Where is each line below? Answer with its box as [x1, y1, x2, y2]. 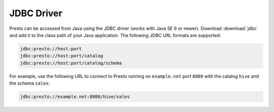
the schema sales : [9, 80, 50, 86]
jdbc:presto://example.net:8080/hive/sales [20, 94, 130, 100]
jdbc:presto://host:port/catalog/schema [20, 60, 122, 66]
